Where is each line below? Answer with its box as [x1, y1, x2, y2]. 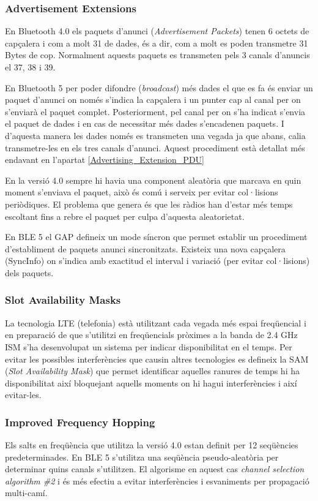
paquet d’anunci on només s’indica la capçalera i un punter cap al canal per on [5, 93, 301, 106]
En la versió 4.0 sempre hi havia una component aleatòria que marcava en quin [5, 173, 301, 186]
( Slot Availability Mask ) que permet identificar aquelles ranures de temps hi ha [5, 364, 300, 377]
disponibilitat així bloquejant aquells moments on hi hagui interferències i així [5, 376, 297, 389]
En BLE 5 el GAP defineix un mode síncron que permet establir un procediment [5, 230, 308, 243]
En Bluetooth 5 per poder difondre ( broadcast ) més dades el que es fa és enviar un [5, 81, 313, 94]
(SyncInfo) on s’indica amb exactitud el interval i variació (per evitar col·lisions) [5, 254, 310, 267]
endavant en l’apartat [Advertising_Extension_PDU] [5, 153, 204, 166]
